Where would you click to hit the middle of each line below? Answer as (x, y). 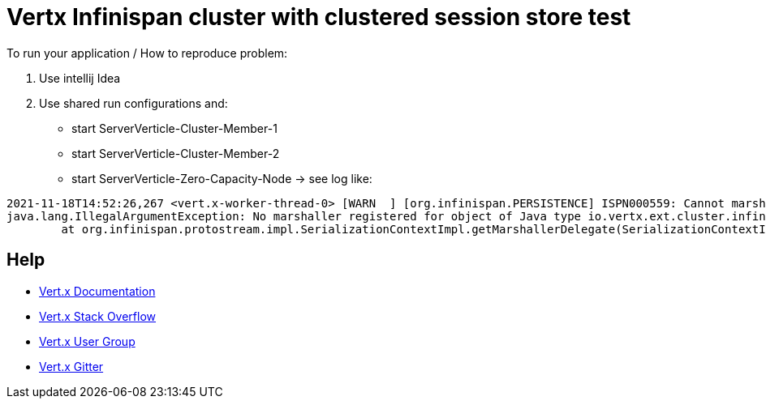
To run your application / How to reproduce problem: (147, 53)
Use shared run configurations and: (133, 103)
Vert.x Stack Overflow (98, 316)
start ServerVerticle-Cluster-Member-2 (176, 153)
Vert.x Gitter (71, 366)
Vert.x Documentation (97, 291)
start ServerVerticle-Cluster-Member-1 (174, 128)
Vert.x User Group (87, 341)
